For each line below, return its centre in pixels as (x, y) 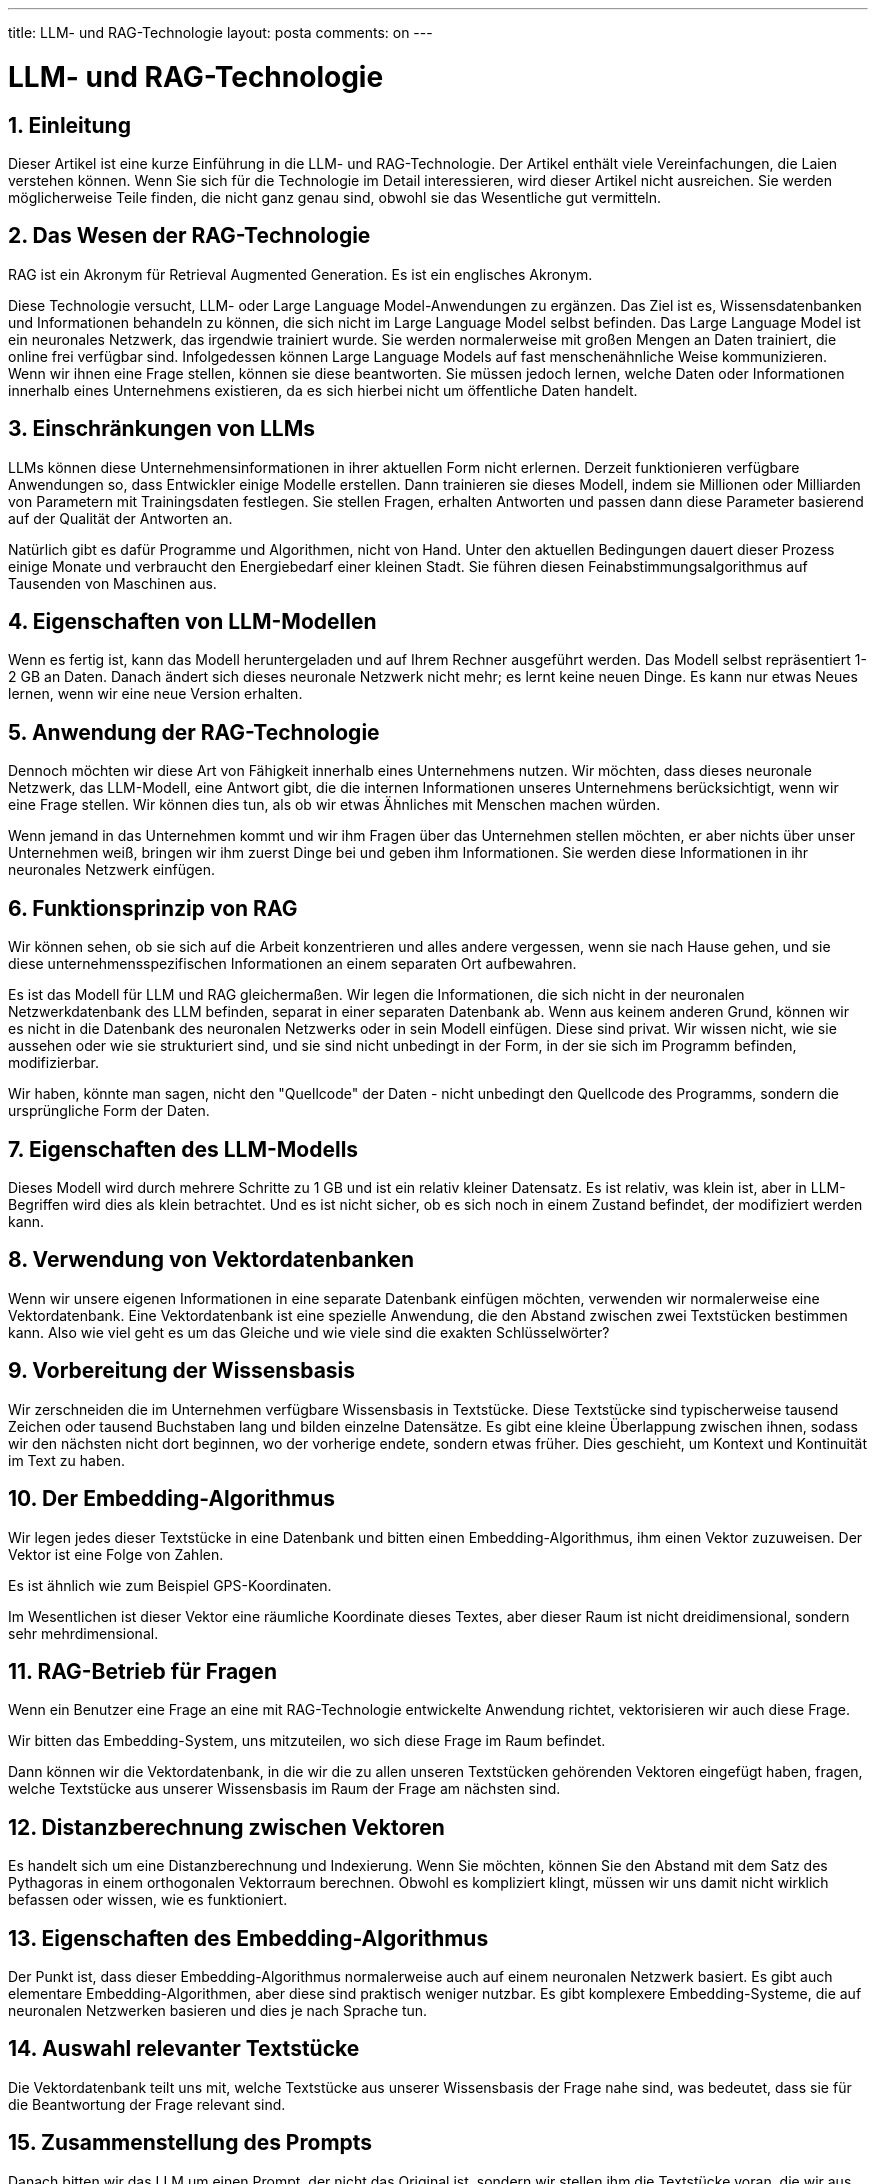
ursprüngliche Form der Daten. (109, 1111)
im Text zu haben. (66, 1460)
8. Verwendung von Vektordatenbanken (211, 1260)
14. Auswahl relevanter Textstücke (184, 2049)
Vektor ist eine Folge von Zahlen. (116, 1554)
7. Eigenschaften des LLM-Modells (183, 1149)
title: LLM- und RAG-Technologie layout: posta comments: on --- (220, 32)
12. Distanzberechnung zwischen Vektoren (226, 1827)
